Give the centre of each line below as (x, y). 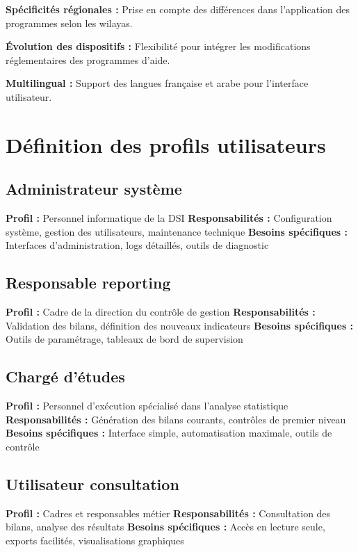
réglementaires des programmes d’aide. (88, 59)
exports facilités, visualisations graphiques (95, 540)
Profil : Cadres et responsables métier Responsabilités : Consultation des (168, 513)
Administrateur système (94, 189)
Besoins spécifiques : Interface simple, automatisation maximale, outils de (169, 433)
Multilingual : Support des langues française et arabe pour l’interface (157, 83)
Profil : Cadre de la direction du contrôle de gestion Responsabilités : (161, 312)
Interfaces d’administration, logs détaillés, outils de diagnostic (137, 245)
